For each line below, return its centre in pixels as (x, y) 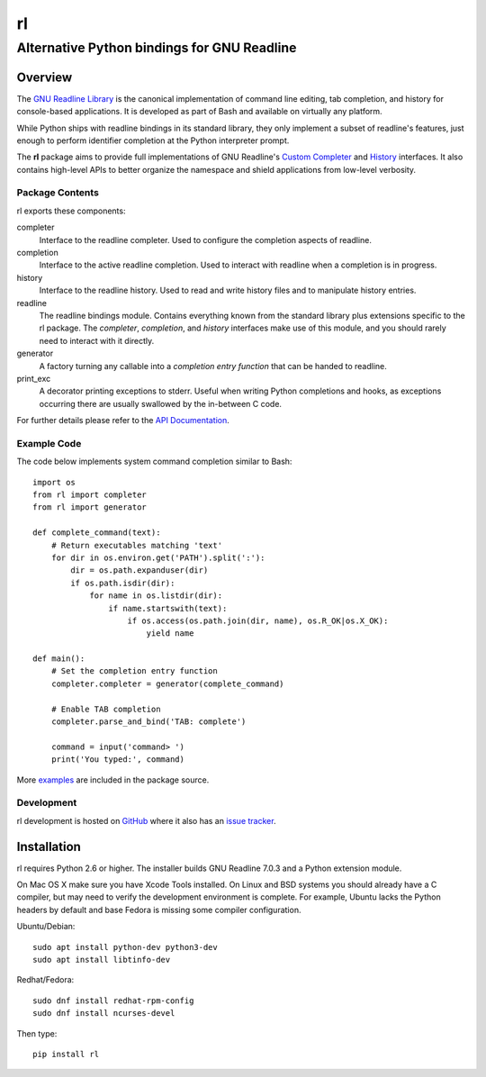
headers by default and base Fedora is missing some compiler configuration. (159, 910)
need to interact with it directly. (97, 340)
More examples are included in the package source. (113, 780)
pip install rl (66, 1054)
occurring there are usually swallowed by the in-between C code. (161, 403)
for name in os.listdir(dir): (156, 596)
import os (54, 482)
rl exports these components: (71, 211)
